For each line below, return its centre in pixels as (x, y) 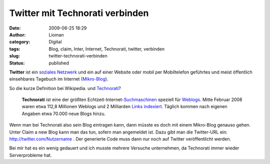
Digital (55, 42)
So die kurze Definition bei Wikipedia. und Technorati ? (65, 88)
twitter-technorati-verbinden (78, 56)
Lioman (56, 34)
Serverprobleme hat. (30, 155)
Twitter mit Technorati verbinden (79, 13)
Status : (17, 63)
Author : (17, 34)
